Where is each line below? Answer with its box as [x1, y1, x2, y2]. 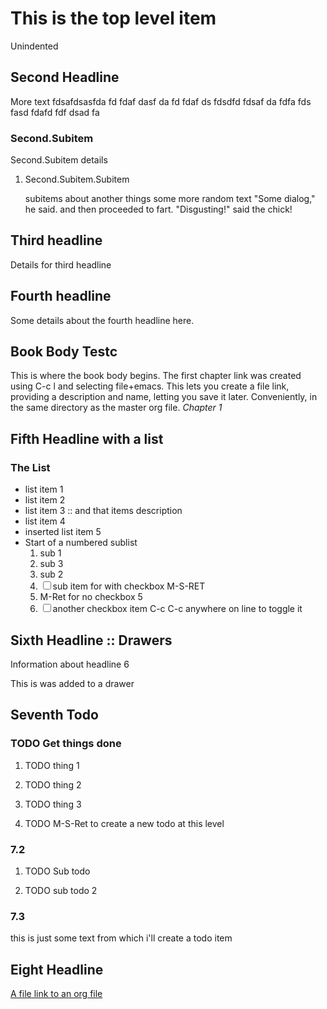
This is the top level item [10, 7, 217, 30]
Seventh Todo [10, 707, 99, 724]
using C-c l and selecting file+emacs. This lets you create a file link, [10, 380, 290, 392]
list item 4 [24, 515, 66, 527]
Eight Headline [10, 961, 104, 978]
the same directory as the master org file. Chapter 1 [10, 402, 223, 414]
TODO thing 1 [24, 759, 80, 771]
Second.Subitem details [10, 154, 108, 166]
